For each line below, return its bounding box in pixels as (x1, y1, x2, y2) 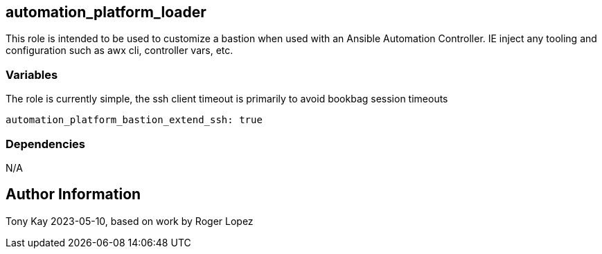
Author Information (6, 185, 141, 203)
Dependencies (6, 136, 86, 151)
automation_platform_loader (6, 3, 206, 21)
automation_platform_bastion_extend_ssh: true (6, 114, 263, 126)
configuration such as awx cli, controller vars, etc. (6, 44, 233, 57)
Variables (6, 67, 58, 82)
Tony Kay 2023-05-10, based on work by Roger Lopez (6, 215, 254, 227)
